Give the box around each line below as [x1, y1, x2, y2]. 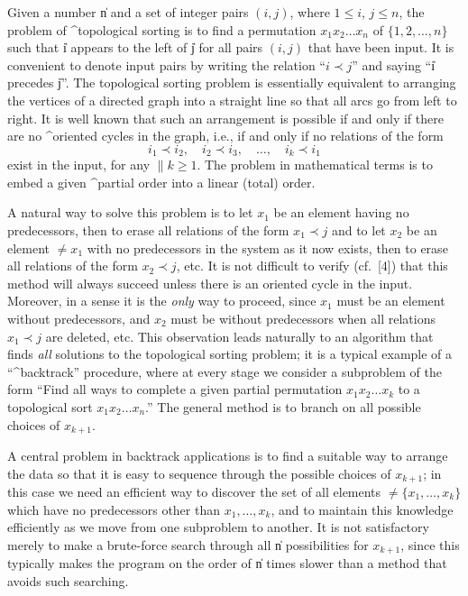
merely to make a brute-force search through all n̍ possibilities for [7, 535, 369, 554]
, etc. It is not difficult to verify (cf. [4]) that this [176, 256, 448, 275]
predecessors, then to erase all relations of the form [7, 220, 289, 239]
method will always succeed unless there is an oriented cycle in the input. [7, 273, 413, 292]
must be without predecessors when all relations [170, 308, 436, 327]
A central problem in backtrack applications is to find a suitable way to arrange [7, 445, 448, 464]
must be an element [336, 291, 445, 310]
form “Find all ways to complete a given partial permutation [7, 380, 343, 399]
